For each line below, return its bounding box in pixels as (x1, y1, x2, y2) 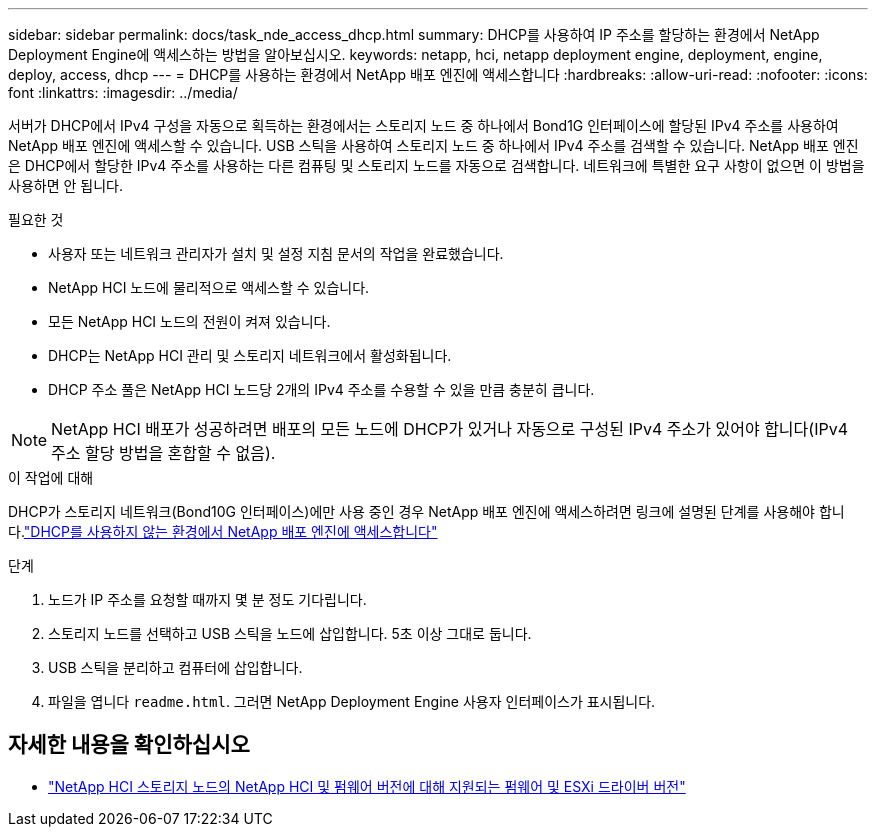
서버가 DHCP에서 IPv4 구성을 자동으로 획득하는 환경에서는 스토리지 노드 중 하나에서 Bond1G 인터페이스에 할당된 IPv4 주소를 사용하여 (8, 117, 839, 134)
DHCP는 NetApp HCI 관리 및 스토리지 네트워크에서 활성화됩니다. (48, 347, 452, 364)
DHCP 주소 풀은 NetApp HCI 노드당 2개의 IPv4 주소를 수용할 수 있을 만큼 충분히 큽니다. (48, 381, 595, 398)
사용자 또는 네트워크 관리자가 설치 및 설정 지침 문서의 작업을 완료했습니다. (48, 245, 504, 262)
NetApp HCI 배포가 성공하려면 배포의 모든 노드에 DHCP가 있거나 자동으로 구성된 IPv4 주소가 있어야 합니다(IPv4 (51, 419, 848, 439)
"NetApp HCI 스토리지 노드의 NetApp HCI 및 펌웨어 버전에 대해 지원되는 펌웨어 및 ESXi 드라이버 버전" (48, 777, 686, 795)
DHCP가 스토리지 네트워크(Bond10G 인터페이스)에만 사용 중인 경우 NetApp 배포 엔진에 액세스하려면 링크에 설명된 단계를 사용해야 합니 (8, 503, 845, 520)
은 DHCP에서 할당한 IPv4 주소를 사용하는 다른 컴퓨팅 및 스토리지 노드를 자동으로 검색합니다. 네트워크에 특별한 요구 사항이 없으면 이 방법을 (8, 157, 865, 174)
